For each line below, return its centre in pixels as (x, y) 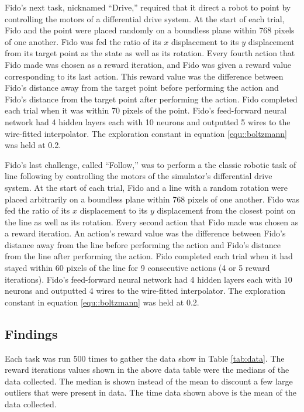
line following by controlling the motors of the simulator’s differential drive (139, 176)
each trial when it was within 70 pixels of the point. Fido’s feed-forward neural (146, 110)
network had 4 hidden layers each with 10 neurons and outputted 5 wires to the (148, 121)
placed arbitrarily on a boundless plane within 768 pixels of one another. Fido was (152, 199)
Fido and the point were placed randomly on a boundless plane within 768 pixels (150, 30)
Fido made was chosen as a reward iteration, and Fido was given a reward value (148, 64)
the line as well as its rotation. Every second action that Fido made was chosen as (152, 222)
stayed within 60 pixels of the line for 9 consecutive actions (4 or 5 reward (137, 268)
